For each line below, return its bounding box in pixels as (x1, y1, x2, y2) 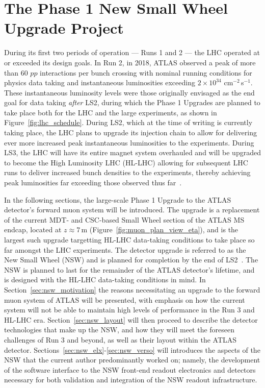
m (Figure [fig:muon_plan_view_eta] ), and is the (81, 224, 238, 235)
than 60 (4, 67, 28, 78)
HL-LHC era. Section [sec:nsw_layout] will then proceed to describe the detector (4, 314, 258, 325)
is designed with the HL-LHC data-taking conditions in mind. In (4, 274, 206, 285)
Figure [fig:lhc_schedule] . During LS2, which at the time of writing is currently (4, 117, 253, 128)
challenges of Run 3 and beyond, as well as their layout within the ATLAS (4, 334, 237, 345)
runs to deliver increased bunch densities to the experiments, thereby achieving (4, 167, 251, 178)
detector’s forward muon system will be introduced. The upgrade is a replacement (4, 204, 260, 215)
